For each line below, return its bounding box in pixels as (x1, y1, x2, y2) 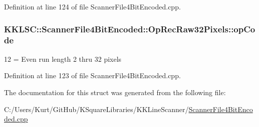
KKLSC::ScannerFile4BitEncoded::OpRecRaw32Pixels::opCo (4, 22, 255, 35)
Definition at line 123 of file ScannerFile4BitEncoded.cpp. (4, 70, 181, 81)
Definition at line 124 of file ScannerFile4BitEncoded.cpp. (4, 1, 181, 11)
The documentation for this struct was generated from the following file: (4, 87, 226, 97)
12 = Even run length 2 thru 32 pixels (4, 53, 122, 64)
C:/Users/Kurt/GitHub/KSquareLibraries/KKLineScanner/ (4, 104, 189, 114)
